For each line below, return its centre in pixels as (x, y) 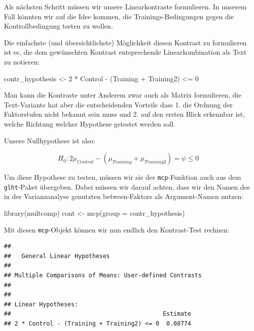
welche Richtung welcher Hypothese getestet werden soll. (90, 123)
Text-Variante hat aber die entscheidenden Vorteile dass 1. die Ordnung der (118, 104)
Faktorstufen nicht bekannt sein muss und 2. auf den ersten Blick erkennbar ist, (125, 114)
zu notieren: (22, 61)
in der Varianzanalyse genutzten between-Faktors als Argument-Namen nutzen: (124, 196)
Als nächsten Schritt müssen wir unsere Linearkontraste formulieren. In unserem (125, 6)
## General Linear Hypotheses (57, 256)
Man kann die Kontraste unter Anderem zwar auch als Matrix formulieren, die (123, 95)
